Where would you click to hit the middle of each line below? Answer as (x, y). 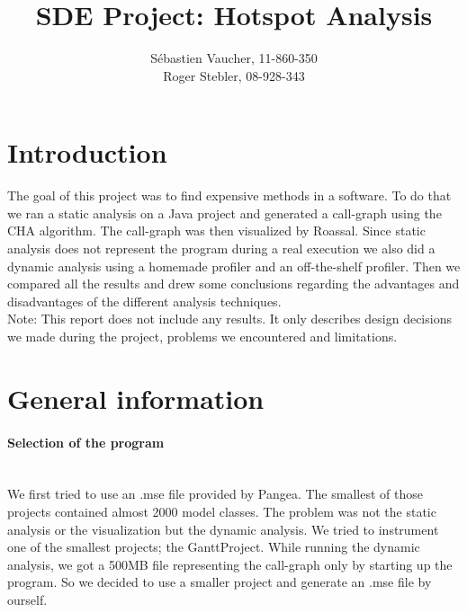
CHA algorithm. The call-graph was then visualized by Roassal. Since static (216, 231)
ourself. (27, 599)
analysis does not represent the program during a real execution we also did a (221, 248)
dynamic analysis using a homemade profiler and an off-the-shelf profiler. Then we (234, 266)
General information (136, 398)
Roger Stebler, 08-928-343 (234, 75)
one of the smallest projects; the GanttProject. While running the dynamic (214, 547)
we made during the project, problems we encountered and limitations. (202, 336)
